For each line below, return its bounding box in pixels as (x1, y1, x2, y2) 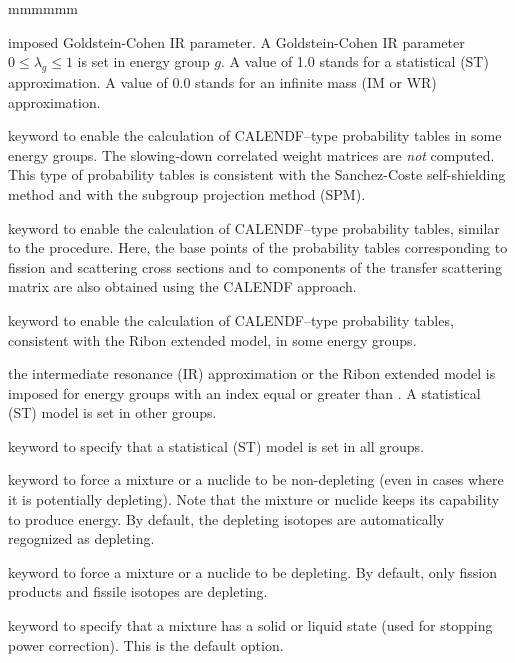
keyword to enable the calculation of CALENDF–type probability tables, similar (8, 217, 500, 238)
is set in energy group (77, 51, 210, 72)
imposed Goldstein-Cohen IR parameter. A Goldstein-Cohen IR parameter (8, 31, 465, 52)
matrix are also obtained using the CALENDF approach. (8, 276, 357, 297)
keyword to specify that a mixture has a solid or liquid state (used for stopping (8, 615, 493, 636)
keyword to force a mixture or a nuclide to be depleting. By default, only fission (8, 561, 497, 582)
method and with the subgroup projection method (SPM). (8, 183, 366, 204)
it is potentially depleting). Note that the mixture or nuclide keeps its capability (8, 489, 500, 510)
